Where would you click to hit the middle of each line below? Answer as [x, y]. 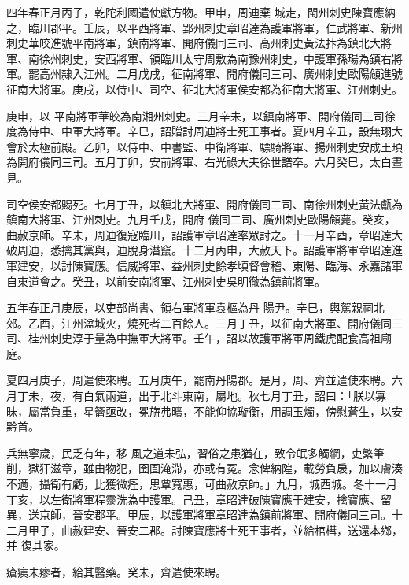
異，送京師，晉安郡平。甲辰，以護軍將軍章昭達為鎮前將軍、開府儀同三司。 [199, 515]
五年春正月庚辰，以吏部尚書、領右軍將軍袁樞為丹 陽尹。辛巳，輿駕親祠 [190, 307]
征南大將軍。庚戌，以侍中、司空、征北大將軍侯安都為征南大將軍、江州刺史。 [204, 89]
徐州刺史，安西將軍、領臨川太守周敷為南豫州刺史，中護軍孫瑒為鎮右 [215, 58]
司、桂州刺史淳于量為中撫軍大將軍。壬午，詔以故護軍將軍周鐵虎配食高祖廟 [199, 338]
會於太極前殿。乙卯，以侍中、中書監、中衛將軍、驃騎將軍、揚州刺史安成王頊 [204, 146]
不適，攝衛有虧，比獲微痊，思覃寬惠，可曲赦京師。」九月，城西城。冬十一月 [202, 484]
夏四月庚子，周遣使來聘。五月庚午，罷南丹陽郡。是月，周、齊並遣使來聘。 [199, 380]
